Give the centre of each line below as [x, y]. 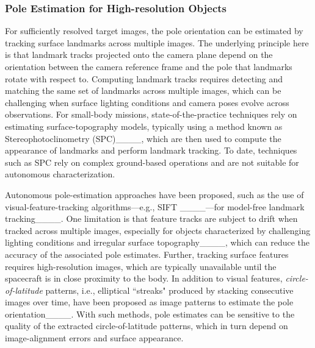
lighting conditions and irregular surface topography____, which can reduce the [157, 242]
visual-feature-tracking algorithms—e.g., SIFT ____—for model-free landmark [155, 206]
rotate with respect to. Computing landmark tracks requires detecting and [144, 78]
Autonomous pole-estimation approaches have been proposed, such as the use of [154, 194]
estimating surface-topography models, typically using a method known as [144, 126]
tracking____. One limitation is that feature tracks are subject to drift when [151, 218]
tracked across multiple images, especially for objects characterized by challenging [158, 230]
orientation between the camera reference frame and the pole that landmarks [149, 66]
